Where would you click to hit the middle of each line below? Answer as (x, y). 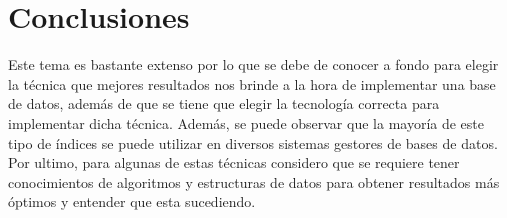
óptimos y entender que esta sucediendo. (132, 201)
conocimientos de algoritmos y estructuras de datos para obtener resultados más (254, 181)
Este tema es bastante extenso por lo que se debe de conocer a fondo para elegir (253, 64)
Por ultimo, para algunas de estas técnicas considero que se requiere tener (234, 162)
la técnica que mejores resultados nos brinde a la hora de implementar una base (252, 83)
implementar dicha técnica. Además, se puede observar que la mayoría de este (246, 122)
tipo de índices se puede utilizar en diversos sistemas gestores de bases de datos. (253, 142)
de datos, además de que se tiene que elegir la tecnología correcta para (224, 103)
